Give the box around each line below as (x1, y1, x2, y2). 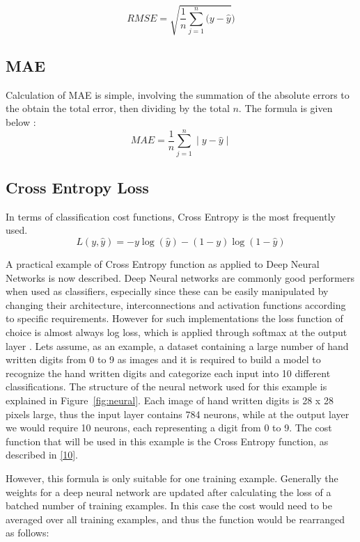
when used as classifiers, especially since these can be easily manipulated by (6, 284, 329, 298)
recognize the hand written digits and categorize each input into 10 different (6, 365, 331, 380)
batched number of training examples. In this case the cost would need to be (6, 498, 332, 513)
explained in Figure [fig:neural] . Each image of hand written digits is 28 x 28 (6, 392, 334, 407)
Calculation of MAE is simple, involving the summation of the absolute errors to (6, 87, 350, 102)
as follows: (6, 525, 49, 540)
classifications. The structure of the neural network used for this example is (6, 379, 327, 394)
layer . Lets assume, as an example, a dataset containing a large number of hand (6, 338, 349, 353)
